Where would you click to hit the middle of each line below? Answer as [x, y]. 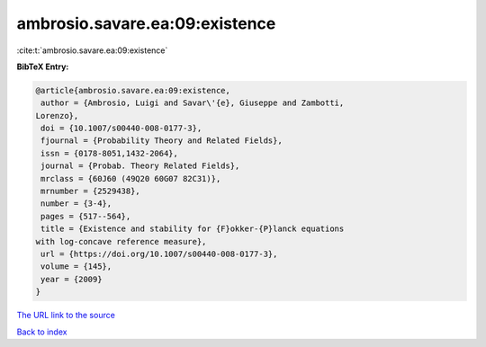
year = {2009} [72, 279]
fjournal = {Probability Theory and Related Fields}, [162, 141]
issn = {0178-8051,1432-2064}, [110, 153]
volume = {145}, [76, 267]
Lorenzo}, [57, 116]
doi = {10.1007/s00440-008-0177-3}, [121, 129]
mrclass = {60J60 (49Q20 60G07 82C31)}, [131, 178]
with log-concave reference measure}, [121, 241]
